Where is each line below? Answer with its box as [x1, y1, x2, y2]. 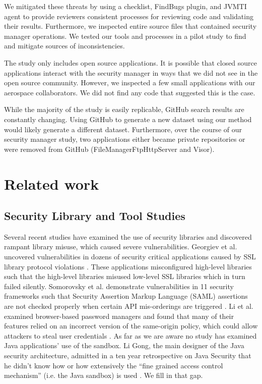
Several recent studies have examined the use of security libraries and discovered [4, 231, 252, 242]
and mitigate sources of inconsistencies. [4, 40, 125, 51]
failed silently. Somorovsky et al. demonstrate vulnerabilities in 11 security [4, 281, 234, 291]
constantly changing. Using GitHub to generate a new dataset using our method [4, 114, 252, 124]
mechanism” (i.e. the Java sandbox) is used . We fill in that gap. [4, 370, 203, 380]
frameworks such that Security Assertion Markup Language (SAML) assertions [4, 291, 248, 301]
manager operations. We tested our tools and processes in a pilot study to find [4, 30, 246, 41]
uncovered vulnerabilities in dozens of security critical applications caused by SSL [4, 251, 256, 262]
